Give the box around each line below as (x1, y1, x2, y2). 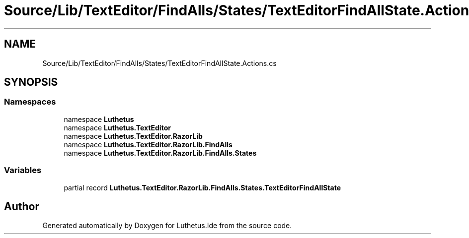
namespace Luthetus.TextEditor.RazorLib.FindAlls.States (64, 148, 257, 157)
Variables (4, 165, 42, 176)
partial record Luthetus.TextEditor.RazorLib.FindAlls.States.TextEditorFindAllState (64, 183, 341, 192)
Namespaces (4, 97, 56, 107)
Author (4, 200, 39, 213)
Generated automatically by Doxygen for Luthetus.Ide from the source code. (42, 221, 292, 230)
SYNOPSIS (4, 76, 58, 89)
